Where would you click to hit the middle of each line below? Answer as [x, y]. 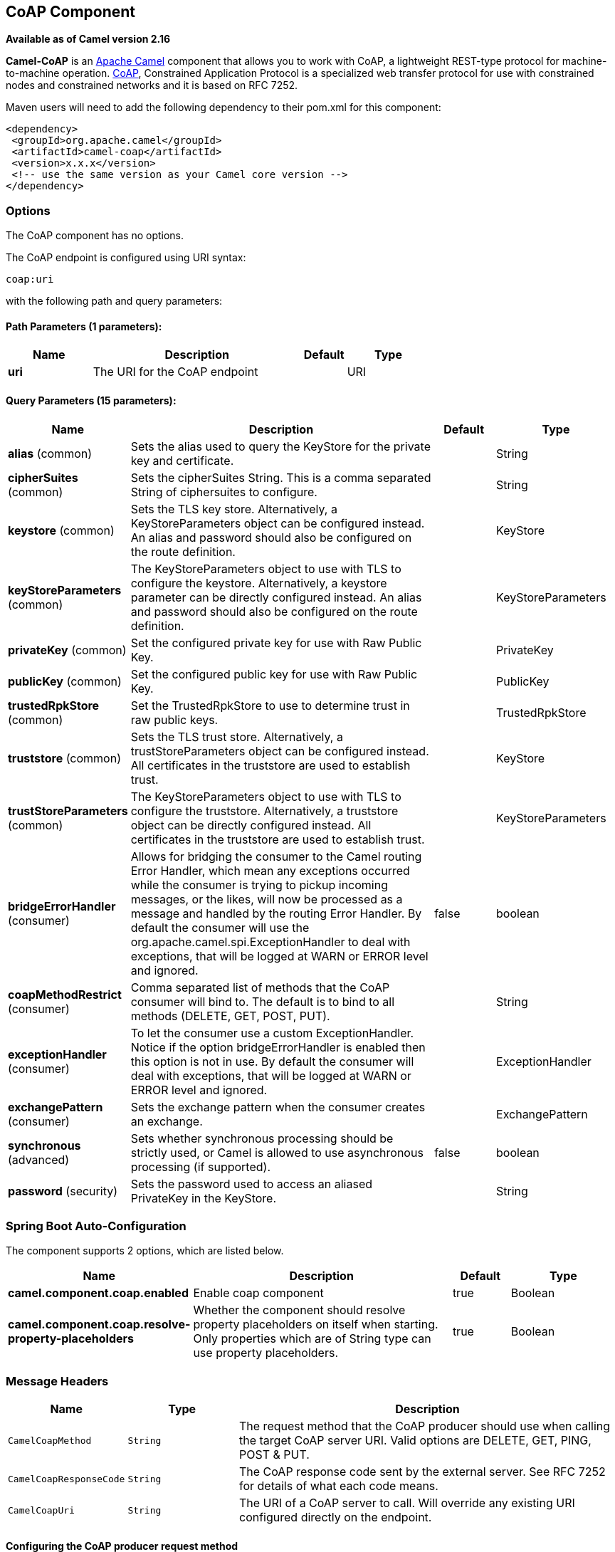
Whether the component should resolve [299, 1310]
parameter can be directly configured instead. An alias [276, 597]
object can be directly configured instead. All [251, 825]
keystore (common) [61, 530]
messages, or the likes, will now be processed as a [267, 899]
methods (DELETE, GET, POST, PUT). [230, 1016]
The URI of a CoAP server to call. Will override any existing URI [407, 1503]
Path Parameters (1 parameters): [84, 326]
